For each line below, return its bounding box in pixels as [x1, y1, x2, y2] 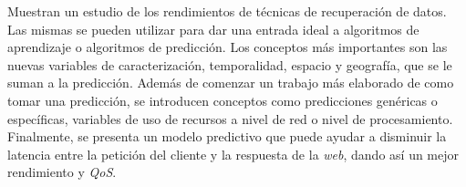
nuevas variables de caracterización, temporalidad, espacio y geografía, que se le [7, 55, 452, 74]
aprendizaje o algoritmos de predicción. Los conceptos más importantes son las [7, 37, 448, 57]
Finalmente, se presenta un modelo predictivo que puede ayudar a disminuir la [7, 127, 447, 146]
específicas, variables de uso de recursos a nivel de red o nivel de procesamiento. [7, 109, 453, 128]
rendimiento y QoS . [7, 162, 117, 182]
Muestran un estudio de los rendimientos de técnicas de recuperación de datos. [7, 2, 447, 20]
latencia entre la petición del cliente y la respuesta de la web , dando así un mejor [7, 144, 460, 163]
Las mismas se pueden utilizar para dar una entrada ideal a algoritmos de [7, 19, 419, 38]
